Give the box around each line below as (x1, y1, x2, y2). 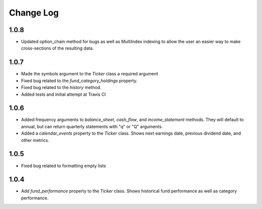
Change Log (9, 7, 59, 18)
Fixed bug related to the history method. (21, 85, 101, 90)
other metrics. (21, 137, 49, 143)
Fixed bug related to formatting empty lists (21, 163, 106, 169)
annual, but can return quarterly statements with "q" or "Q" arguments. (21, 123, 163, 129)
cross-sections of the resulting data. (21, 45, 94, 51)
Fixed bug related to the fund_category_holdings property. (21, 78, 138, 84)
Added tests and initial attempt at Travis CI (21, 91, 106, 97)
